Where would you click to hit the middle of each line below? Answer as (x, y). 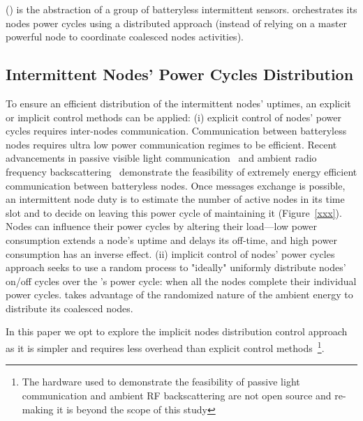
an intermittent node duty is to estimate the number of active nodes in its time (175, 199)
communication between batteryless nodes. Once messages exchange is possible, (176, 185)
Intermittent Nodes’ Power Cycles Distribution (180, 74)
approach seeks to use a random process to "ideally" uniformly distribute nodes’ (176, 267)
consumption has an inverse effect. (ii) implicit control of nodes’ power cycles (170, 253)
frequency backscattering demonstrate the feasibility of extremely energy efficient (181, 171)
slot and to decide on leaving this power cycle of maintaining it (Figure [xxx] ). (174, 212)
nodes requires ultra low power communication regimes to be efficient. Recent (171, 144)
